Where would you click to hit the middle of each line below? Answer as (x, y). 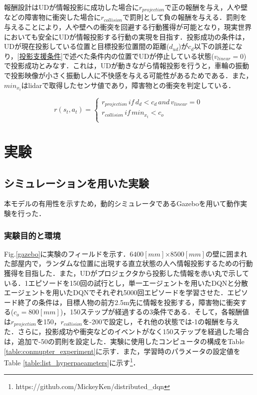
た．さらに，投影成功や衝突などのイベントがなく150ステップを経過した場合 (127, 331)
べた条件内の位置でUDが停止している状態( (145, 56)
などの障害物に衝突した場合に (52, 17)
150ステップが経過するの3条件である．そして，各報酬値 (159, 312)
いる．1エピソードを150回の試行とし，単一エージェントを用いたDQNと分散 (126, 283)
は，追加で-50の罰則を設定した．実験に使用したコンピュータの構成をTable (124, 341)
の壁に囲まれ (226, 253)
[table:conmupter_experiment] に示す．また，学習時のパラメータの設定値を (122, 351)
